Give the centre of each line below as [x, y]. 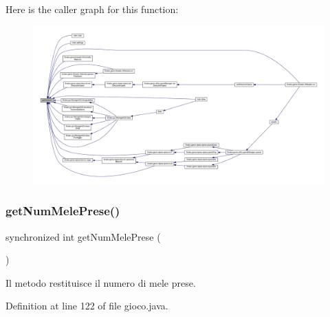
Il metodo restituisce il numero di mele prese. [101, 282]
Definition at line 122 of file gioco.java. [87, 306]
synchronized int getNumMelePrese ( [83, 236]
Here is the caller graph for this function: [92, 9]
